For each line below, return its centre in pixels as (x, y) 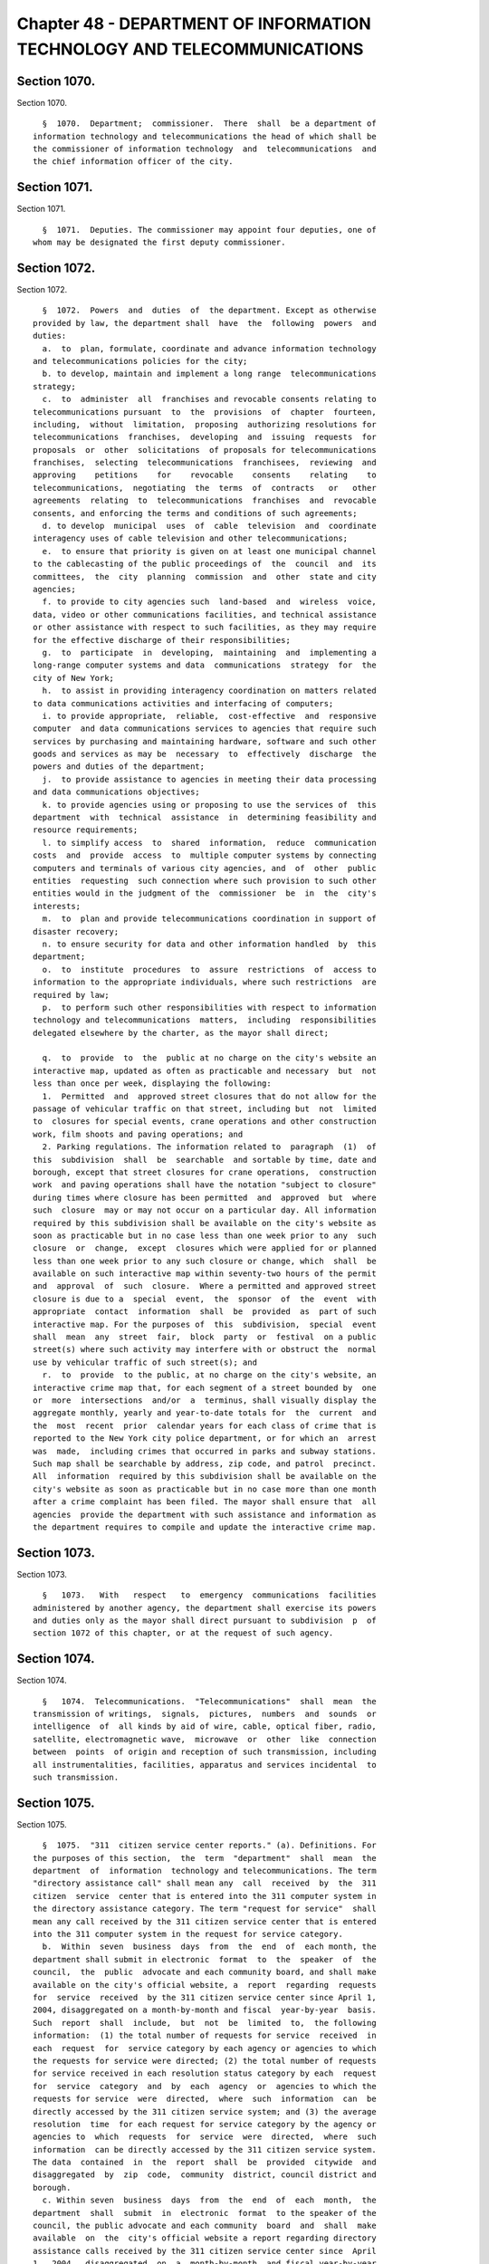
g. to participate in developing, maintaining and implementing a (209, 652)
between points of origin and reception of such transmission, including (205, 1752)
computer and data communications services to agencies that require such (205, 729)
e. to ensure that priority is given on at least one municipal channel (209, 551)
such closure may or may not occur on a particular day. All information (205, 1210)
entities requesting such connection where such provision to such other (205, 880)
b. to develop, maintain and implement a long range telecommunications (209, 374)
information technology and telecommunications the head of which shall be (205, 136)
